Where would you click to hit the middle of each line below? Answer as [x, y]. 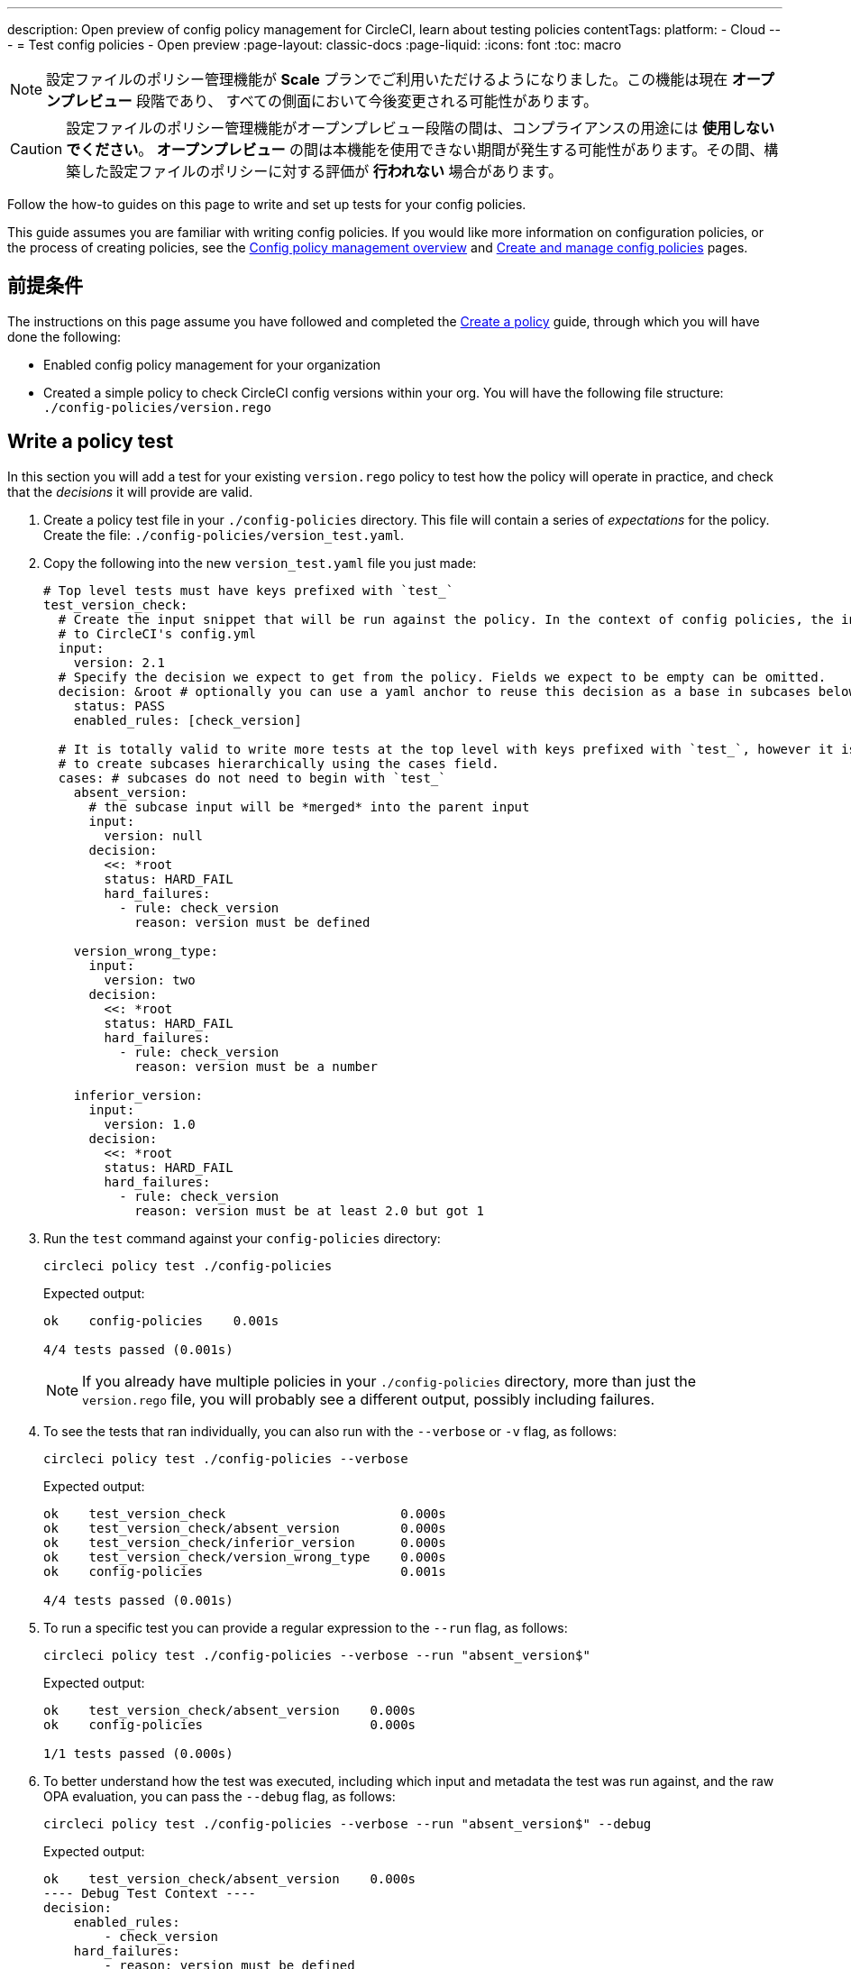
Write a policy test [91, 442]
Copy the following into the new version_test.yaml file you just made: [260, 563]
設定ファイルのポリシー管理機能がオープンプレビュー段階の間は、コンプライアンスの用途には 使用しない [420, 128]
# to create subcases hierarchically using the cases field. [279, 763]
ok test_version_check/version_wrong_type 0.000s [245, 1557]
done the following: [64, 336]
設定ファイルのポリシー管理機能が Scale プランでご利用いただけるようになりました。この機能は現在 [387, 79]
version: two [150, 980]
